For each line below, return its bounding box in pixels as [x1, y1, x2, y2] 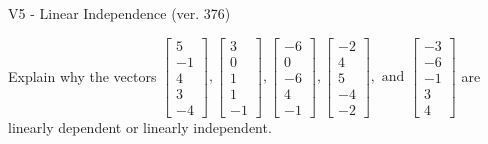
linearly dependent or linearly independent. [8, 116, 272, 137]
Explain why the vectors [8, 65, 157, 86]
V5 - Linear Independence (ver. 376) [8, 3, 231, 23]
